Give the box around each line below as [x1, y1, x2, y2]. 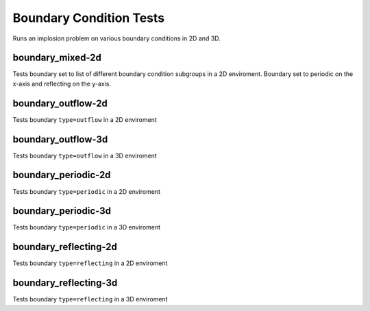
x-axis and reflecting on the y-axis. [12, 79, 111, 88]
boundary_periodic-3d [12, 206, 112, 217]
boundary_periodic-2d [12, 169, 111, 181]
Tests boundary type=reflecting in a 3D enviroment [12, 295, 168, 303]
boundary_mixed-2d [12, 52, 102, 64]
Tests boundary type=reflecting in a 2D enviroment [12, 259, 168, 267]
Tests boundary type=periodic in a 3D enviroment [12, 223, 161, 232]
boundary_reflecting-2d [12, 241, 118, 253]
